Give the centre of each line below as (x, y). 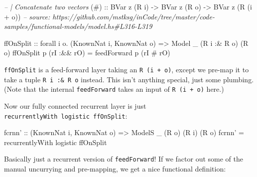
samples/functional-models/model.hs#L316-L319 (78, 26)
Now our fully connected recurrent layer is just (75, 105)
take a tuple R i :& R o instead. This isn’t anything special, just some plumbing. (129, 79)
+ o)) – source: (27, 16)
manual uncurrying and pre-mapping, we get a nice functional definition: (115, 169)
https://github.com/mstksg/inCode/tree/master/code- (133, 16)
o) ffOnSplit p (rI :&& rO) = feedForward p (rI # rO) (87, 53)
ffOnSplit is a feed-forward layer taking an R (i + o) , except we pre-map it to (127, 69)
